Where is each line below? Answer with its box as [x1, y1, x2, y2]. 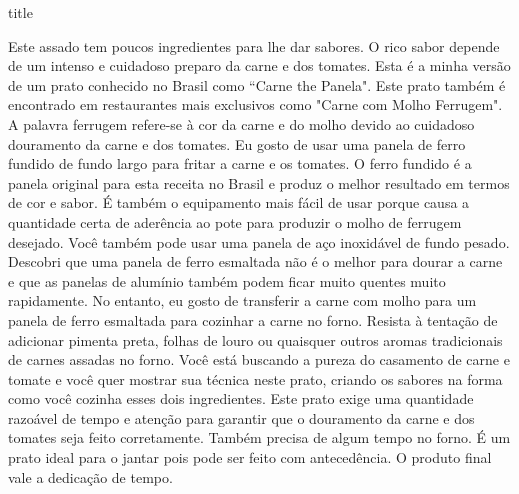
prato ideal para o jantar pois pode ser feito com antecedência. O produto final [8, 447, 492, 468]
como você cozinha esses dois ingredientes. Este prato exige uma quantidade [8, 388, 474, 409]
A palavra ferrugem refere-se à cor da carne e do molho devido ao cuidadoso [8, 113, 475, 134]
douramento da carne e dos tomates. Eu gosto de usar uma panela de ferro [8, 133, 466, 154]
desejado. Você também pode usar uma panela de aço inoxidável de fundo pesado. [8, 231, 510, 252]
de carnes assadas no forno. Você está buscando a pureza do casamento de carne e [8, 349, 510, 370]
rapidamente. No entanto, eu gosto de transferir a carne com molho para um [8, 290, 477, 311]
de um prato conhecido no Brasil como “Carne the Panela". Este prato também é [8, 74, 506, 95]
